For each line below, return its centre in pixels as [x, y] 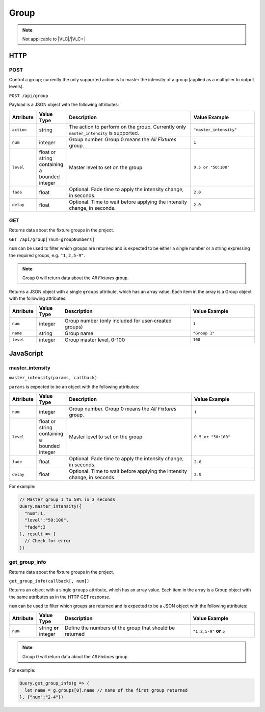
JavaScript [26, 353]
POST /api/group [29, 96]
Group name [79, 333]
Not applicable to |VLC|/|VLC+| [54, 39]
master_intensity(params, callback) [53, 378]
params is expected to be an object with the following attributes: [74, 387]
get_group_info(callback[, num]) [49, 581]
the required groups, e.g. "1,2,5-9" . [47, 255]
